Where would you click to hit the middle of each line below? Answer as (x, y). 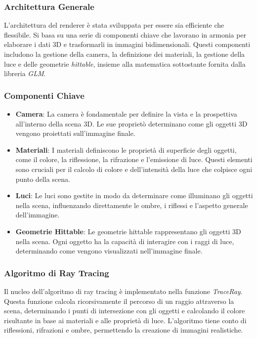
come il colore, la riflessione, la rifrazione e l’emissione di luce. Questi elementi (134, 159)
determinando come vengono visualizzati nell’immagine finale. (109, 251)
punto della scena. (43, 179)
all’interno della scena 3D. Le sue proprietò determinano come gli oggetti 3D (131, 123)
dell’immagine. (38, 215)
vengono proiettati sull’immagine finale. (75, 133)
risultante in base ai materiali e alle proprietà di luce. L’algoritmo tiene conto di (125, 320)
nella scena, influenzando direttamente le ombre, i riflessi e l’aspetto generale (132, 205)
